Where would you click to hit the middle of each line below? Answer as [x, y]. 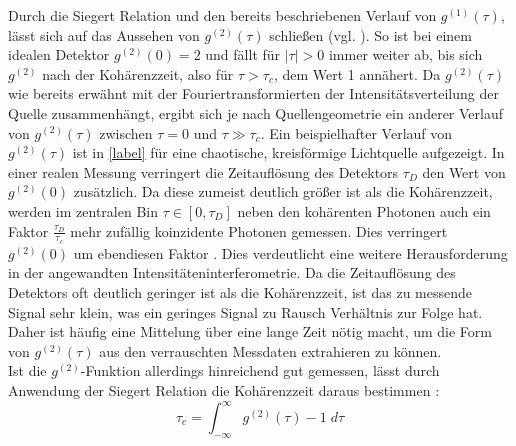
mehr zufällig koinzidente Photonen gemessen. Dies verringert [259, 230]
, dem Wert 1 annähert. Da [357, 73]
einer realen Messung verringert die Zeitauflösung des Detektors [203, 171]
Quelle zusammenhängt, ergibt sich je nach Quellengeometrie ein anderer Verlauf [256, 112]
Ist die [27, 370]
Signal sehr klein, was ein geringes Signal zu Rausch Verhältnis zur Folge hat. [245, 311]
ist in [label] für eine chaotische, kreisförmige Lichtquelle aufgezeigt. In [288, 152]
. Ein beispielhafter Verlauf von [356, 132]
